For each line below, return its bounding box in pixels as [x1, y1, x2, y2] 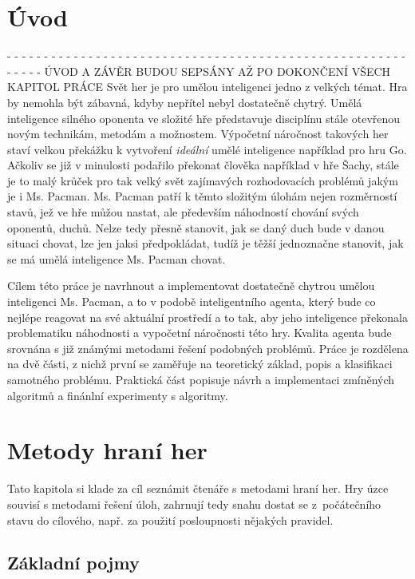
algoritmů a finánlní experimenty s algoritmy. [7, 387, 228, 403]
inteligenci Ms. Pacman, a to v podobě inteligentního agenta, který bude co [7, 293, 376, 310]
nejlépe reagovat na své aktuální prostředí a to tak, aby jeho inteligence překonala [7, 308, 408, 325]
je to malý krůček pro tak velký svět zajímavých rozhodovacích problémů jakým [7, 172, 398, 188]
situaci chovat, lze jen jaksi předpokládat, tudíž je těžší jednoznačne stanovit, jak [7, 235, 404, 252]
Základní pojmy [7, 550, 140, 575]
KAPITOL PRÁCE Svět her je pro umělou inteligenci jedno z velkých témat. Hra [7, 78, 408, 95]
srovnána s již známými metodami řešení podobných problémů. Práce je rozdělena [7, 339, 409, 356]
